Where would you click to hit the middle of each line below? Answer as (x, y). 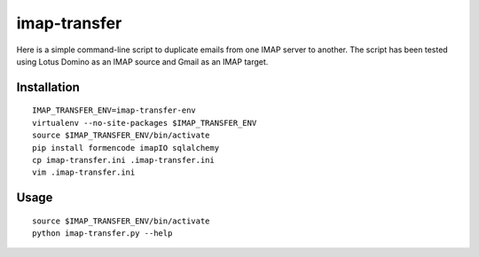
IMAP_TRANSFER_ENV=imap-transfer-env (114, 110)
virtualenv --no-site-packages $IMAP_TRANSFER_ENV (145, 123)
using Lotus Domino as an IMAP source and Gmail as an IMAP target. (142, 61)
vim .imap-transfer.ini (84, 172)
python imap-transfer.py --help (102, 234)
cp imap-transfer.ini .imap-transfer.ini (123, 160)
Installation (48, 87)
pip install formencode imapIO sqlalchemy (126, 148)
